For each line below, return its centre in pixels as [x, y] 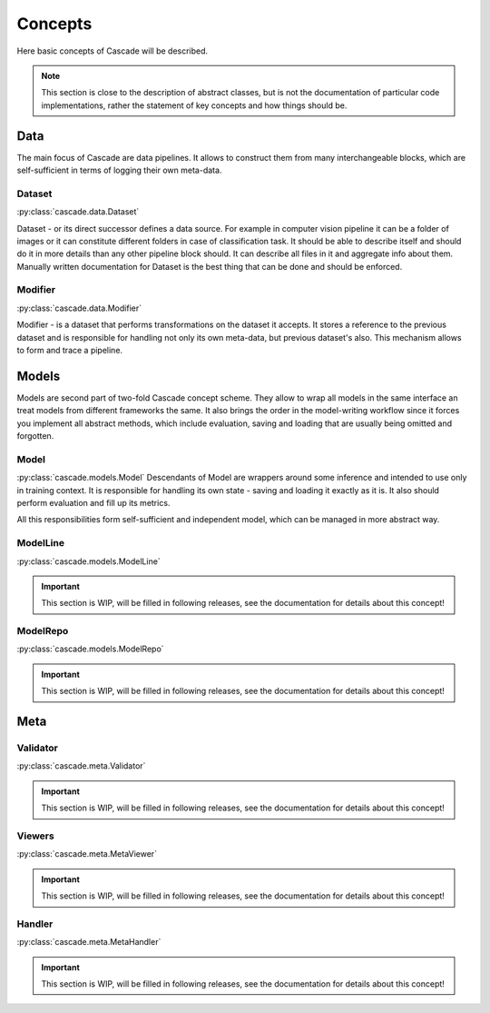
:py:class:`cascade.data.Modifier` [79, 308]
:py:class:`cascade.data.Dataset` [78, 212]
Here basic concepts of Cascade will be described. [113, 51]
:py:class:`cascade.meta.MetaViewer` [87, 854]
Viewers [35, 836]
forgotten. [35, 436]
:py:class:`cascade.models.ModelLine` [88, 561]
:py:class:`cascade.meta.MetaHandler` [89, 942]
